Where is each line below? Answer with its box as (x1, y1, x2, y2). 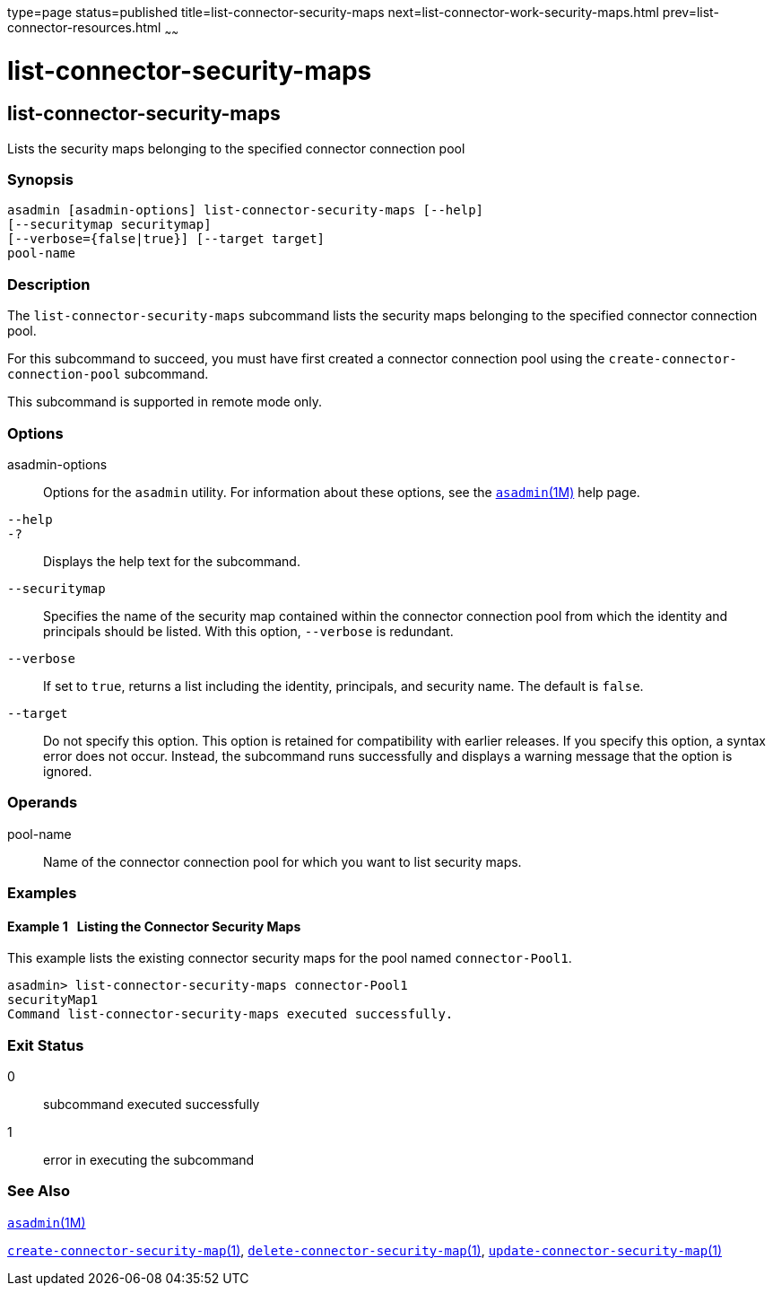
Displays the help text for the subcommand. (43, 553, 300, 569)
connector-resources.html (7, 20, 161, 35)
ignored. (43, 763, 92, 779)
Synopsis (7, 170, 74, 189)
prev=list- (662, 4, 719, 20)
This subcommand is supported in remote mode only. (7, 394, 323, 410)
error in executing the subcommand (43, 1152, 255, 1168)
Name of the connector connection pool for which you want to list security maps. (43, 853, 522, 869)
